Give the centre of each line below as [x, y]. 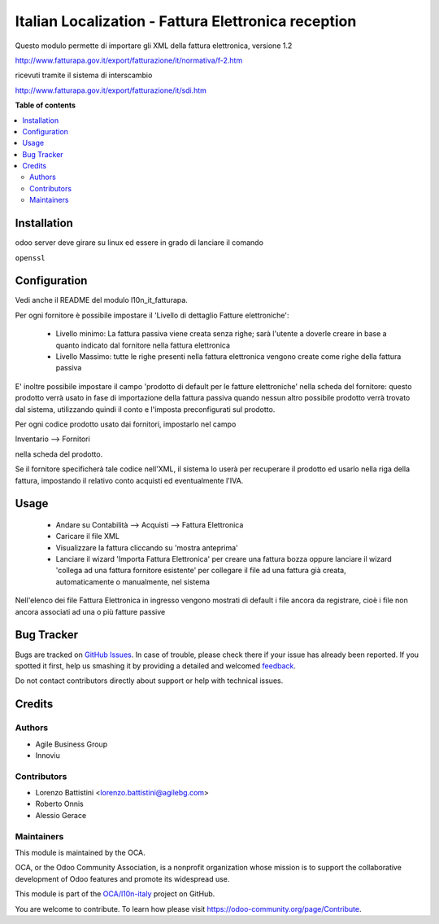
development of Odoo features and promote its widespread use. [122, 878]
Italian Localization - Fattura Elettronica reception [186, 21]
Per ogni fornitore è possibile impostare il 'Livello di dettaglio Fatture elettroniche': [152, 315]
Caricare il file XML [87, 536]
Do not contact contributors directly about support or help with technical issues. [149, 681]
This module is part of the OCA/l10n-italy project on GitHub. [115, 894]
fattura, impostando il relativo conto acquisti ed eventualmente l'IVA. [129, 480]
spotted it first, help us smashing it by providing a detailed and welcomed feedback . [156, 666]
